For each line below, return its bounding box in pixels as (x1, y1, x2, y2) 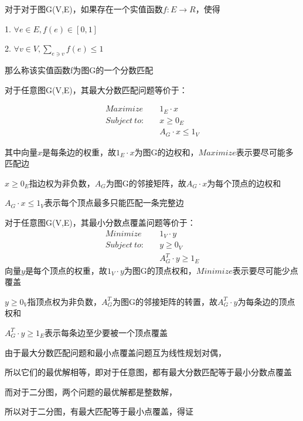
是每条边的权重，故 (42, 145, 117, 158)
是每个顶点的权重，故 (25, 264, 107, 276)
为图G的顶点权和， (124, 264, 196, 276)
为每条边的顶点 (237, 295, 295, 307)
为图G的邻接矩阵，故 (105, 176, 186, 189)
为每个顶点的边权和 (207, 176, 281, 189)
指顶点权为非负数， (28, 295, 102, 307)
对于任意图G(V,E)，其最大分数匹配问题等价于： (5, 83, 188, 96)
